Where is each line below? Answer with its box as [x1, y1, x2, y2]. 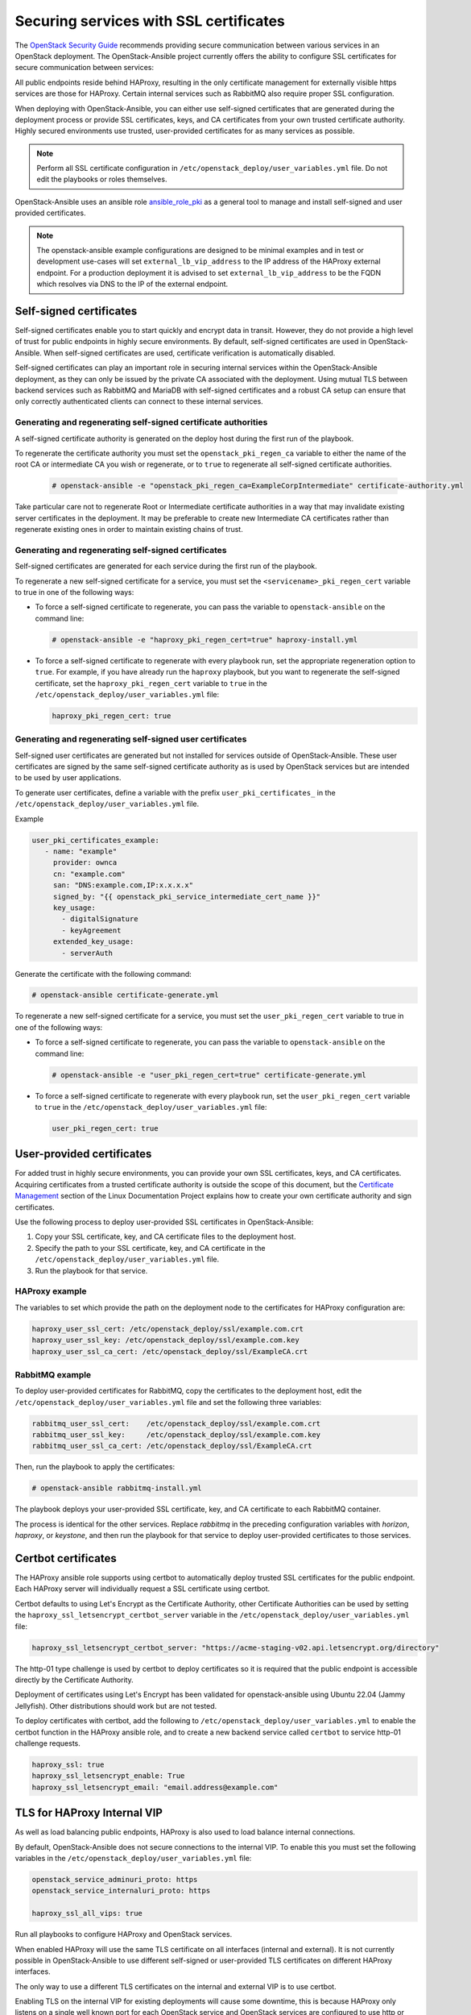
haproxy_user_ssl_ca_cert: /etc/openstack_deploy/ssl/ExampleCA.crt [31, 1347, 308, 1356]
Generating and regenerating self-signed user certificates [14, 733, 247, 745]
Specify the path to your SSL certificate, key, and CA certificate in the [35, 1243, 266, 1253]
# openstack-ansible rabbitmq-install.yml [31, 1484, 202, 1493]
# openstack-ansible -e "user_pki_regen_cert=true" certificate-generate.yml [52, 1070, 366, 1079]
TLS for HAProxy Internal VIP [14, 1806, 163, 1820]
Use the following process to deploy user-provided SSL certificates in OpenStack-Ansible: [14, 1217, 314, 1227]
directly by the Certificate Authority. [14, 1675, 134, 1685]
